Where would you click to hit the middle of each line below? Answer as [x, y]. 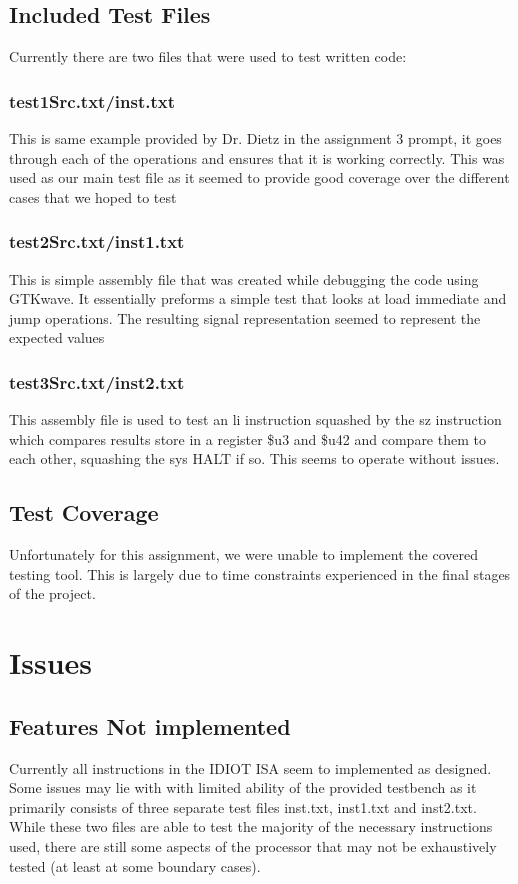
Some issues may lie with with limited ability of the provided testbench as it [243, 787]
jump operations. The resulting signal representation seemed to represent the [245, 317]
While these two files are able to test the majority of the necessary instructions [251, 826]
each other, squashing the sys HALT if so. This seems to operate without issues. [254, 458]
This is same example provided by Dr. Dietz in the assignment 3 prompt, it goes [255, 138]
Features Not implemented [150, 725]
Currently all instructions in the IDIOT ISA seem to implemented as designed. [250, 767]
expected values [57, 337]
